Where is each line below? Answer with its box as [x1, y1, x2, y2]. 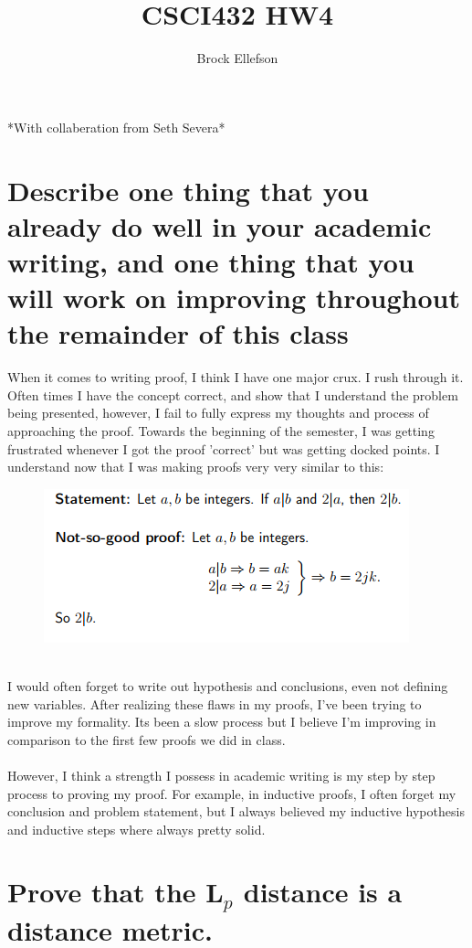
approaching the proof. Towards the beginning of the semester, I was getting [7, 421, 435, 440]
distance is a [243, 873, 403, 911]
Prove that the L [7, 873, 224, 911]
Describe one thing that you [7, 171, 369, 208]
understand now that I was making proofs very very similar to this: [7, 457, 384, 476]
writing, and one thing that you [7, 242, 414, 280]
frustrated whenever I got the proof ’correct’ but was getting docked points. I [7, 439, 440, 458]
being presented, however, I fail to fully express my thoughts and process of [7, 403, 429, 422]
